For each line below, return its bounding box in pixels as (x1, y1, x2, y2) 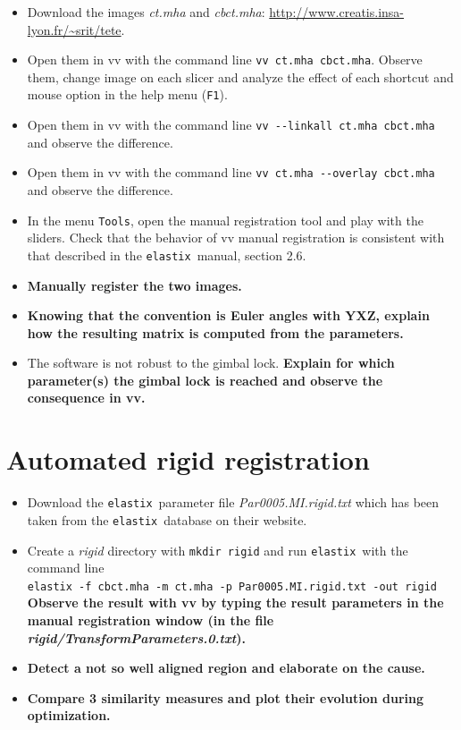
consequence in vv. (27, 388, 146, 407)
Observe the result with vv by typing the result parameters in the (27, 593, 444, 612)
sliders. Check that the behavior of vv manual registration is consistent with (27, 228, 445, 247)
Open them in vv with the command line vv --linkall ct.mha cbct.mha (27, 115, 435, 134)
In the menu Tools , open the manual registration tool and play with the (27, 210, 423, 229)
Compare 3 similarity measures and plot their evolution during (27, 688, 424, 707)
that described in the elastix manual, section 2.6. (27, 245, 306, 264)
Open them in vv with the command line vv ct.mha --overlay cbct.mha (27, 163, 435, 182)
